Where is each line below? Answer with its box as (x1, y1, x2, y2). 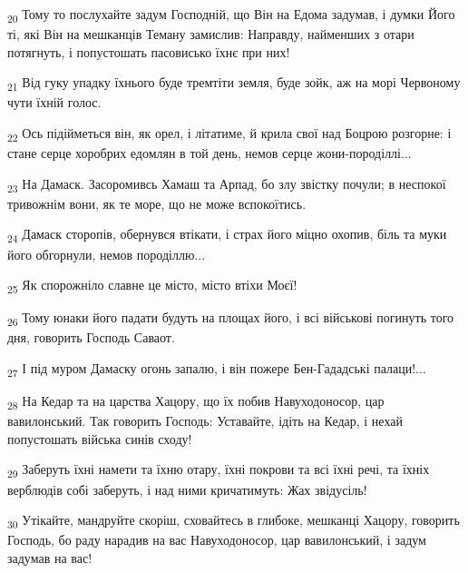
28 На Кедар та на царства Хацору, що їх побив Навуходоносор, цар (7, 391, 385, 412)
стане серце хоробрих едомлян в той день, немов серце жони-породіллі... (7, 143, 412, 163)
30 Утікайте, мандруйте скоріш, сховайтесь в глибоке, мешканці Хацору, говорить (7, 510, 460, 531)
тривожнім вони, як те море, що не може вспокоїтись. (7, 193, 307, 212)
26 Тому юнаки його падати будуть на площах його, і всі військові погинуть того (7, 308, 454, 330)
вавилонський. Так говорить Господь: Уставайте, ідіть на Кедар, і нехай (7, 411, 403, 430)
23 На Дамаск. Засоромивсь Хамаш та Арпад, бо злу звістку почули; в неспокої (7, 173, 446, 195)
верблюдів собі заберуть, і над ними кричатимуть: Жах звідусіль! (7, 479, 367, 499)
